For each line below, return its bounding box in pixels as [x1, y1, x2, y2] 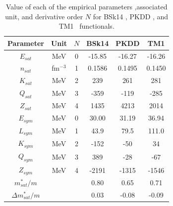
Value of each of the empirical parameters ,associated [6, 1, 168, 11]
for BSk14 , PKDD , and [93, 11, 169, 21]
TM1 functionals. [58, 21, 115, 31]
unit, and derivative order [5, 11, 83, 21]
